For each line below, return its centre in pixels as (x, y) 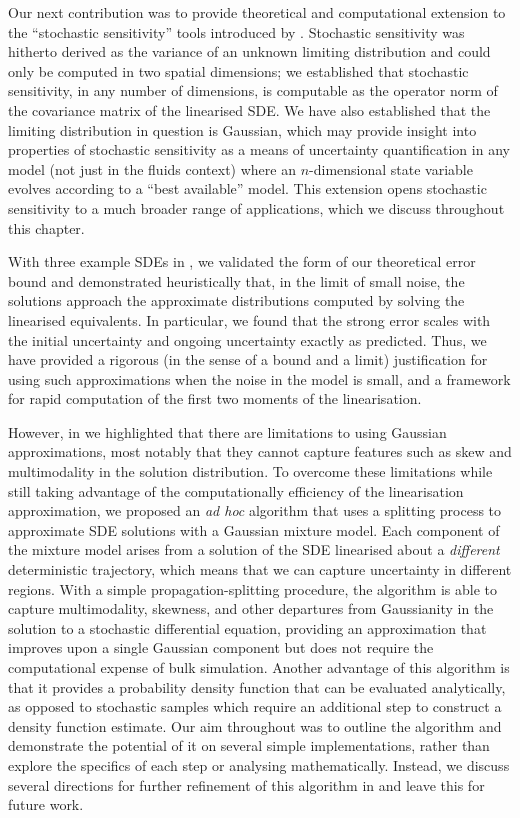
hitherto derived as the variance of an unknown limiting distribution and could (249, 51)
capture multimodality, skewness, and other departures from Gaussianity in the (251, 608)
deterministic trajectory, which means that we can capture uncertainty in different (260, 569)
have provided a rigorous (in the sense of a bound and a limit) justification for (248, 359)
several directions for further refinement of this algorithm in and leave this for (246, 784)
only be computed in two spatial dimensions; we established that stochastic (238, 70)
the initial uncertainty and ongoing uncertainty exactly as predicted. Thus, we (247, 339)
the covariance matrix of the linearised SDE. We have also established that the (249, 109)
